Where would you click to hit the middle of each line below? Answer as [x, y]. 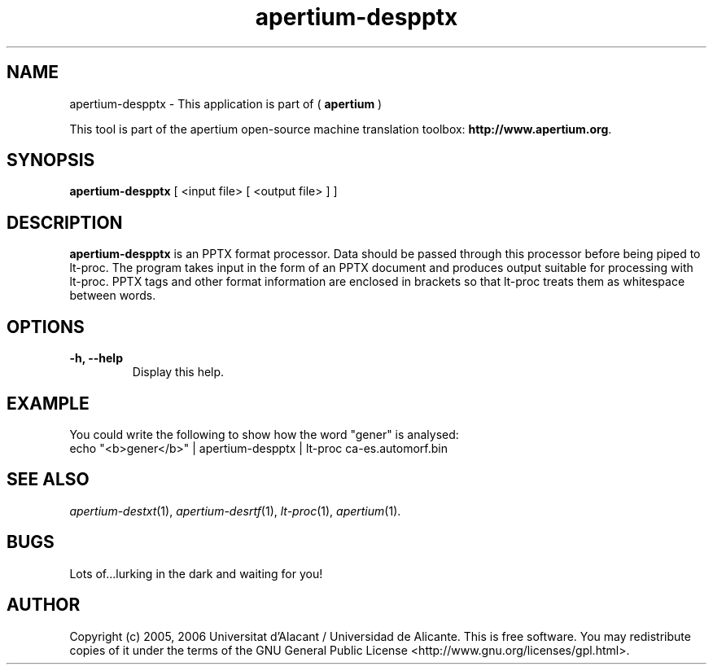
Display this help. [178, 372]
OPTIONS [46, 327]
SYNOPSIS [51, 160]
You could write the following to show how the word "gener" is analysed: [264, 434]
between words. [113, 296]
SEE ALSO [48, 480]
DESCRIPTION [65, 222]
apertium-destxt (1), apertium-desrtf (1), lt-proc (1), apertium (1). [235, 511]
